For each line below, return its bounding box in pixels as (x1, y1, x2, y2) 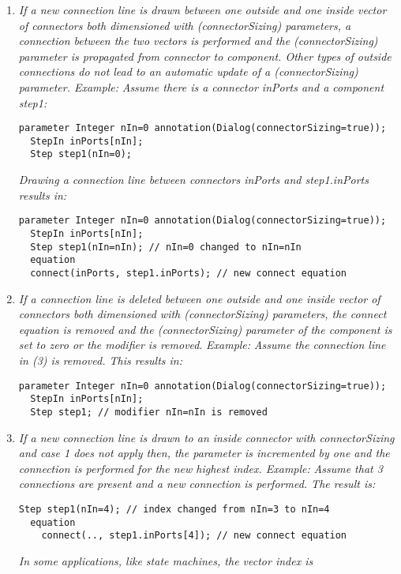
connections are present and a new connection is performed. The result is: (18, 475, 376, 492)
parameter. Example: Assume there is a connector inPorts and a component (18, 78, 384, 95)
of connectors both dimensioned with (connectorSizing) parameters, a (18, 17, 351, 33)
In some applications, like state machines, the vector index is (18, 552, 313, 568)
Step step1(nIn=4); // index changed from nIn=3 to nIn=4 (18, 503, 330, 515)
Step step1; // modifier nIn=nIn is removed (30, 406, 268, 418)
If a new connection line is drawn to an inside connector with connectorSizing (18, 429, 395, 445)
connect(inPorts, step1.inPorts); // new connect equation (30, 267, 347, 279)
